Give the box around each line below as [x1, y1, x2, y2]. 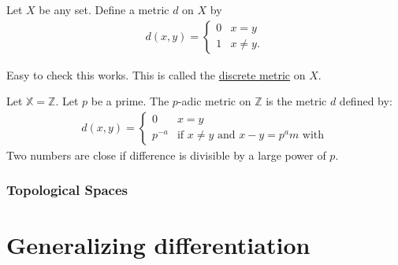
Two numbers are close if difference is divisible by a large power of [6, 146, 326, 163]
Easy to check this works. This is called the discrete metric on [6, 66, 306, 83]
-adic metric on [177, 93, 251, 109]
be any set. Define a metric [39, 2, 169, 17]
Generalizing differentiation [6, 229, 311, 261]
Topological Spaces [6, 180, 128, 200]
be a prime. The [91, 93, 169, 109]
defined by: [339, 93, 392, 109]
